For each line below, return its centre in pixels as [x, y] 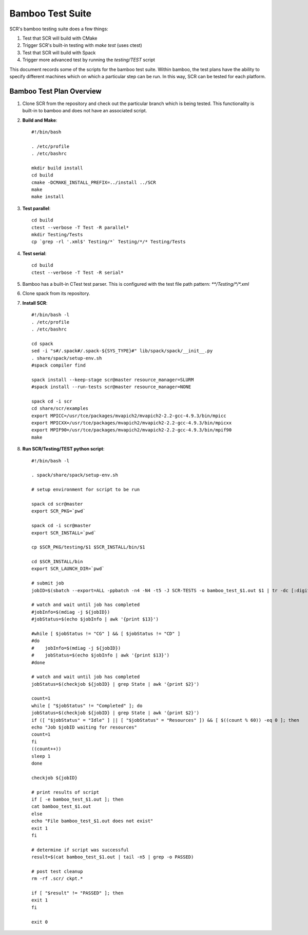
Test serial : [34, 253]
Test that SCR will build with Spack [59, 53]
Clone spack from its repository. [56, 293]
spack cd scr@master [57, 504]
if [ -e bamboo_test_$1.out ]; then [78, 799]
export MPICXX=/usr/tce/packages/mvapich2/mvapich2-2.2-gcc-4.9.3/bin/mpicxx [132, 423]
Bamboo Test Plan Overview [56, 91]
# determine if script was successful [80, 850]
